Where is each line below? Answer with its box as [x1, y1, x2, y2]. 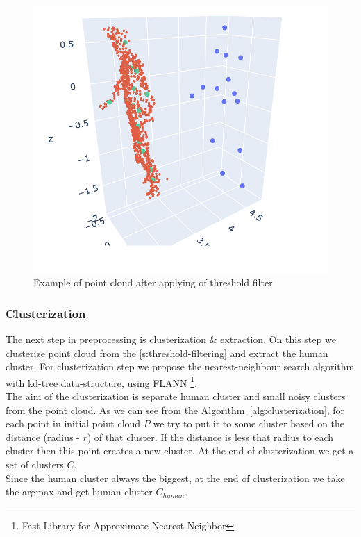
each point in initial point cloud [6, 416, 141, 431]
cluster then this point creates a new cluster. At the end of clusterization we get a [6, 443, 354, 458]
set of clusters [6, 456, 64, 471]
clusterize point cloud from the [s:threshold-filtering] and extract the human [6, 345, 328, 360]
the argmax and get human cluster [6, 484, 153, 499]
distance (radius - [6, 429, 80, 444]
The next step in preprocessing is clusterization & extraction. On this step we [6, 331, 336, 346]
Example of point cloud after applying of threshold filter [33, 275, 273, 290]
